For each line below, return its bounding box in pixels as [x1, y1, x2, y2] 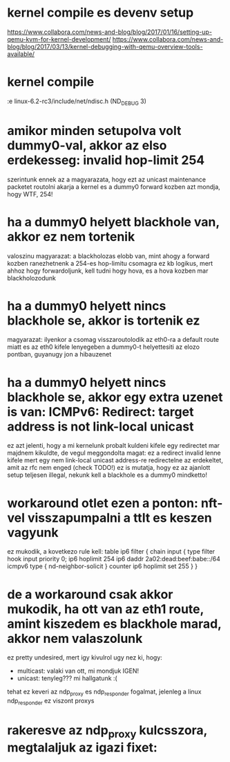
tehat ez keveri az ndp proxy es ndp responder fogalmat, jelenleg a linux [7, 687, 202, 698]
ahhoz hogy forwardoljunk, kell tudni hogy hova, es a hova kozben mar [7, 266, 209, 275]
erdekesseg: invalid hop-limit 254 [7, 152, 205, 167]
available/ [7, 50, 35, 58]
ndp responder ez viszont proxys [7, 697, 95, 707]
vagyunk [7, 525, 59, 541]
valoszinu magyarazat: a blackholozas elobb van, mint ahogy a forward [7, 251, 210, 260]
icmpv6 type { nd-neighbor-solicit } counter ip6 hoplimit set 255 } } [7, 562, 198, 570]
